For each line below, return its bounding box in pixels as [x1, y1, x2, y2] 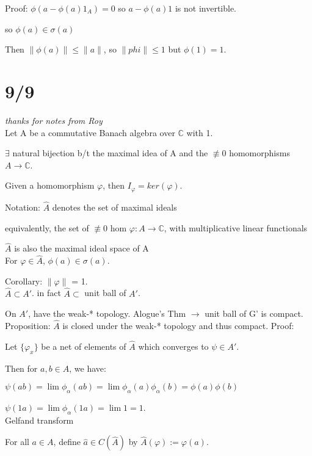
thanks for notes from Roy [5, 114, 103, 126]
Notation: [5, 200, 40, 213]
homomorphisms [229, 147, 290, 159]
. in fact [32, 286, 61, 299]
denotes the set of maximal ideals [52, 200, 177, 213]
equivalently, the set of [5, 221, 89, 234]
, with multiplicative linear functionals [164, 221, 308, 234]
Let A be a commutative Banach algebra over [5, 126, 175, 139]
